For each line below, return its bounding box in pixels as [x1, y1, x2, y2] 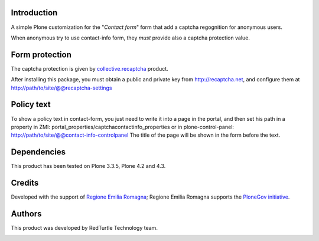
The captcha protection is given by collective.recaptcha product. [11, 65, 168, 72]
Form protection [11, 49, 72, 60]
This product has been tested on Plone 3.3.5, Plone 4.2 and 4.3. [11, 163, 166, 170]
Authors [11, 209, 42, 219]
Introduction [11, 8, 58, 18]
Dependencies [11, 147, 66, 157]
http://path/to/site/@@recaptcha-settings [11, 84, 112, 91]
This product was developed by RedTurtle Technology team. [11, 225, 158, 231]
